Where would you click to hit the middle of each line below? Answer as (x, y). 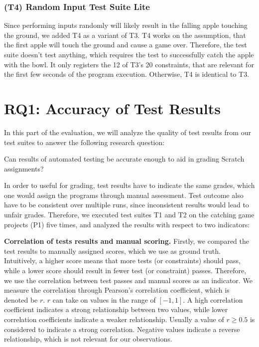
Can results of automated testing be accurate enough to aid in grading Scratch (124, 159)
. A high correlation (213, 299)
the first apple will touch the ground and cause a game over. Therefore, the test (126, 45)
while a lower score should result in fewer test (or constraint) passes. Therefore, (125, 270)
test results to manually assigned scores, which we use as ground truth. (112, 251)
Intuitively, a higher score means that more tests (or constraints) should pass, (122, 260)
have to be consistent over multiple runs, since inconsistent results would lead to (127, 205)
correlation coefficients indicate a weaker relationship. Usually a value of (114, 319)
